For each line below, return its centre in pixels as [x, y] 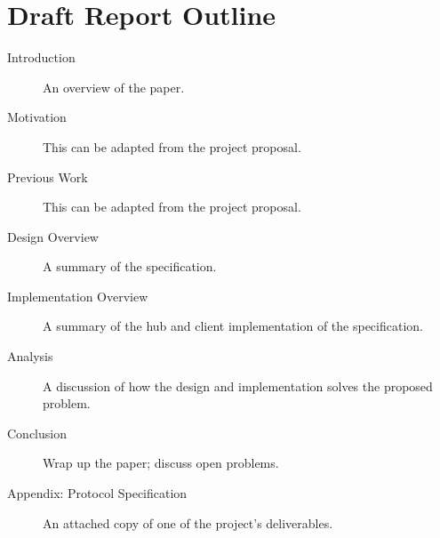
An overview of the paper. [114, 87]
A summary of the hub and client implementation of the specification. [233, 326]
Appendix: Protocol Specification [97, 493]
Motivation [37, 117]
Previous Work [48, 177]
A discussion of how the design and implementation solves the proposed [238, 385]
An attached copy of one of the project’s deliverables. [188, 522]
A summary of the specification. [130, 266]
